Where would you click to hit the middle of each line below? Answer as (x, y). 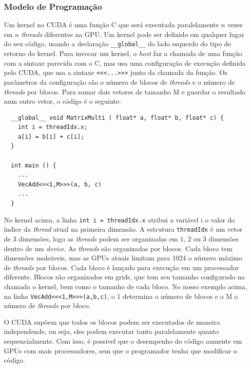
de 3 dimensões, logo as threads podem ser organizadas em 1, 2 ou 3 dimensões (121, 238)
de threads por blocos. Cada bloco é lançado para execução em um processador (122, 267)
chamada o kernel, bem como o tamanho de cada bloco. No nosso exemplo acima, (126, 286)
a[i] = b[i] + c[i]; (51, 137)
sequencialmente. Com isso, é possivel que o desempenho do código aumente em (123, 340)
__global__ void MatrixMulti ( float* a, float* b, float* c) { (117, 118)
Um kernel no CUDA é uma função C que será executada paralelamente (111, 25)
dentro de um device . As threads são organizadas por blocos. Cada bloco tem (118, 248)
